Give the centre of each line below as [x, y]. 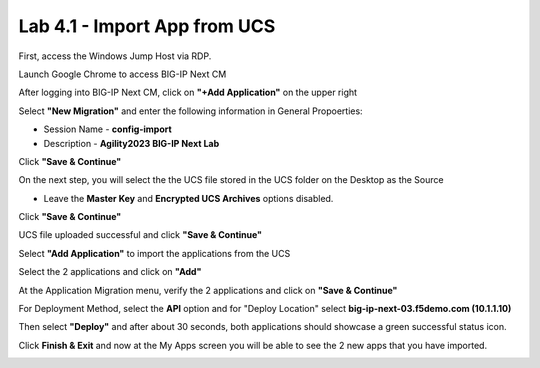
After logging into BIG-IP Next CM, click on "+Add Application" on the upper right [188, 92]
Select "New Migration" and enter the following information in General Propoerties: [191, 111]
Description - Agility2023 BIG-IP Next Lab [131, 143]
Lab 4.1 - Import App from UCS [147, 26]
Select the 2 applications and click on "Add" [110, 272]
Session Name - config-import [107, 129]
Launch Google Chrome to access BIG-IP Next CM [122, 74]
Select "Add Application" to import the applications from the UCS [154, 253]
